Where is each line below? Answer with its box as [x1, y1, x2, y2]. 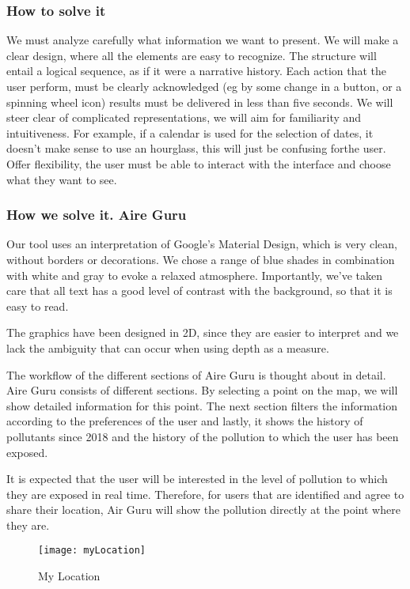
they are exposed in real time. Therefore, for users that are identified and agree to [6, 485, 404, 502]
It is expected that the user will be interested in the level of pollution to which [6, 470, 388, 487]
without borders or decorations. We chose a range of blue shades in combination [6, 251, 395, 267]
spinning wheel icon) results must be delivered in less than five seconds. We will [6, 93, 393, 110]
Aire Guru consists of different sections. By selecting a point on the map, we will [6, 382, 398, 398]
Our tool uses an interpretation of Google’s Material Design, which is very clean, [6, 236, 397, 252]
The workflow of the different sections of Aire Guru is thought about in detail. [6, 366, 386, 383]
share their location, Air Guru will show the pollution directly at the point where [6, 501, 401, 518]
